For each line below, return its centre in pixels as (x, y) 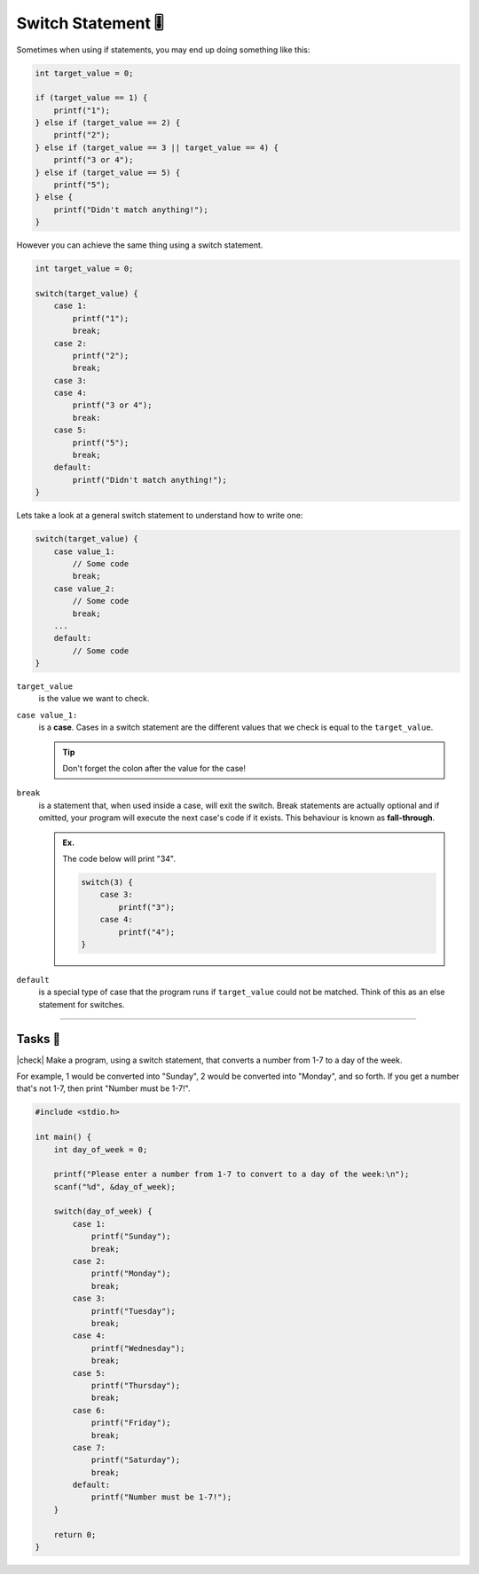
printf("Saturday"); (136, 1460)
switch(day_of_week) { (103, 1211)
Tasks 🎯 (39, 1039)
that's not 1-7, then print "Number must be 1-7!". (103, 1088)
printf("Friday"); (131, 1423)
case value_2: (84, 589)
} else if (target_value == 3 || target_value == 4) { (157, 147)
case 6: (89, 1410)
